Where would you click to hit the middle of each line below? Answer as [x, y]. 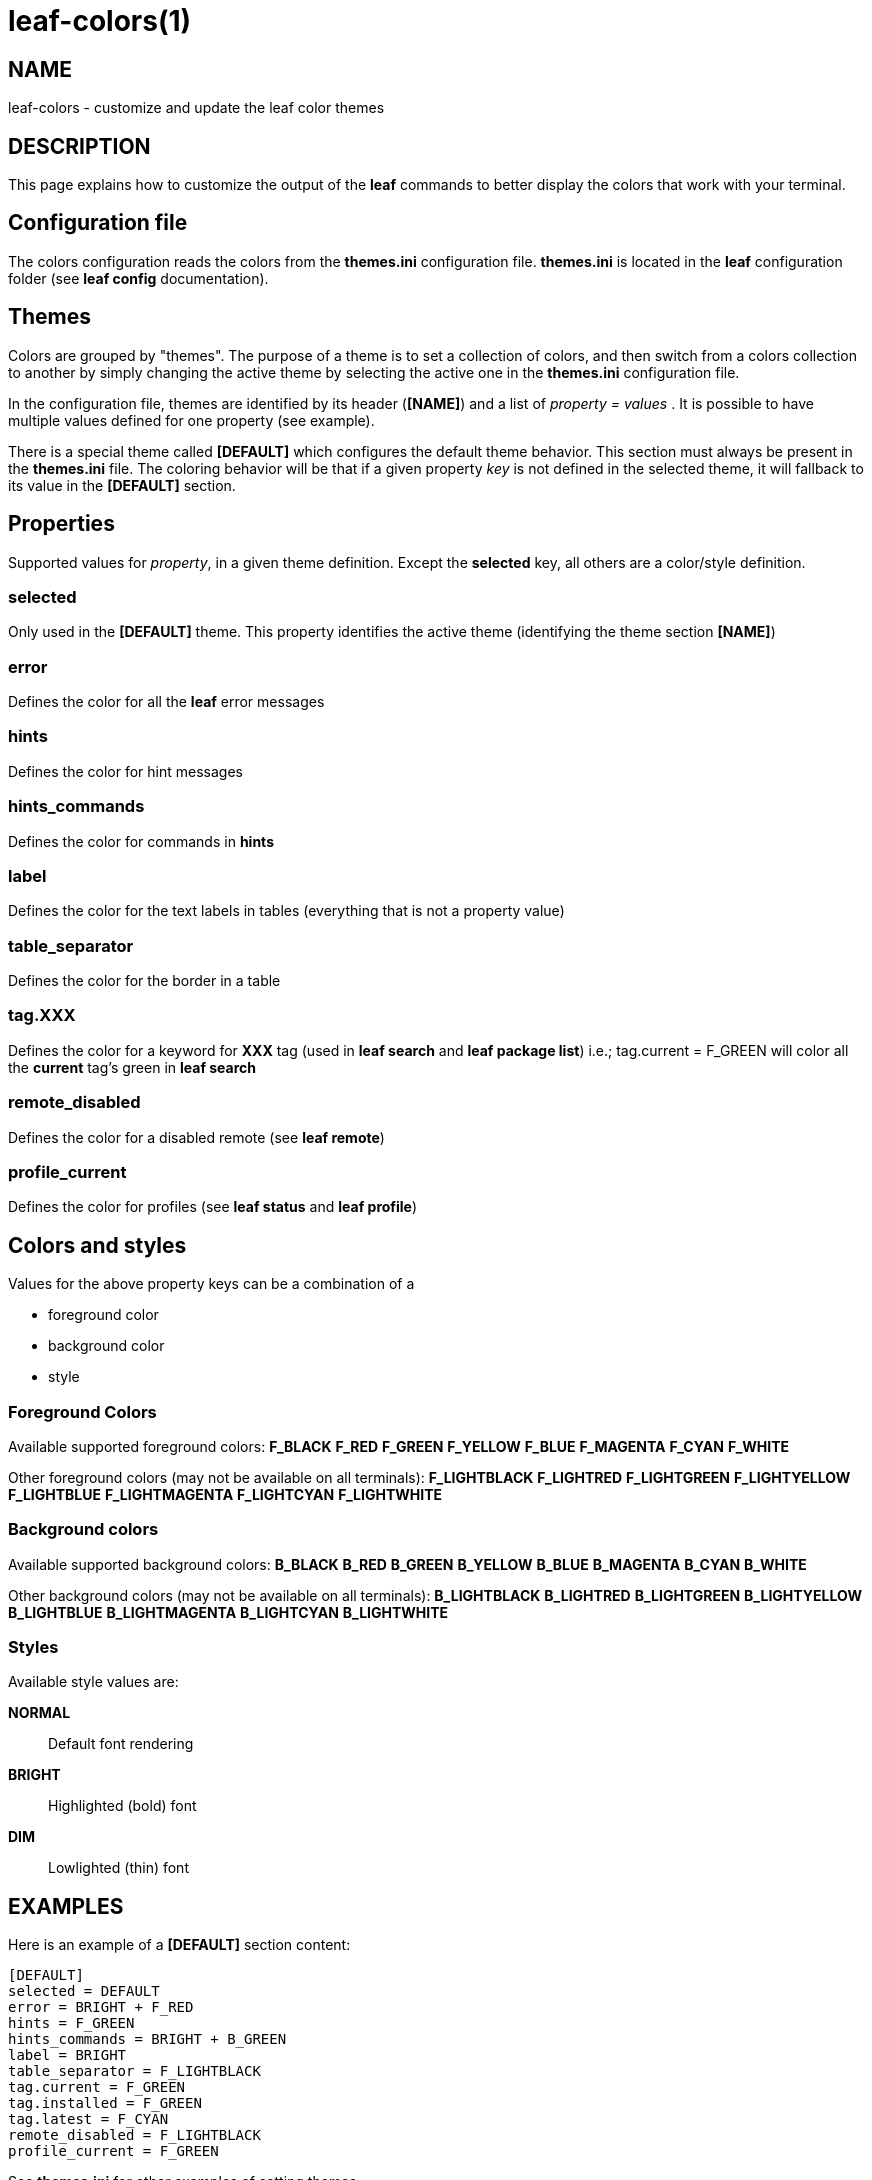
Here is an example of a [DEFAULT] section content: [179, 1945]
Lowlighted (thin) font [118, 1868]
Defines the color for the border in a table [144, 981]
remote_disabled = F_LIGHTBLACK [134, 2135]
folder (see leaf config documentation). [138, 278]
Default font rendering [121, 1744]
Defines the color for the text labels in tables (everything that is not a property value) [286, 911]
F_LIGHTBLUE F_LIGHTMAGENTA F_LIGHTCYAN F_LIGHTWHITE [225, 1494]
